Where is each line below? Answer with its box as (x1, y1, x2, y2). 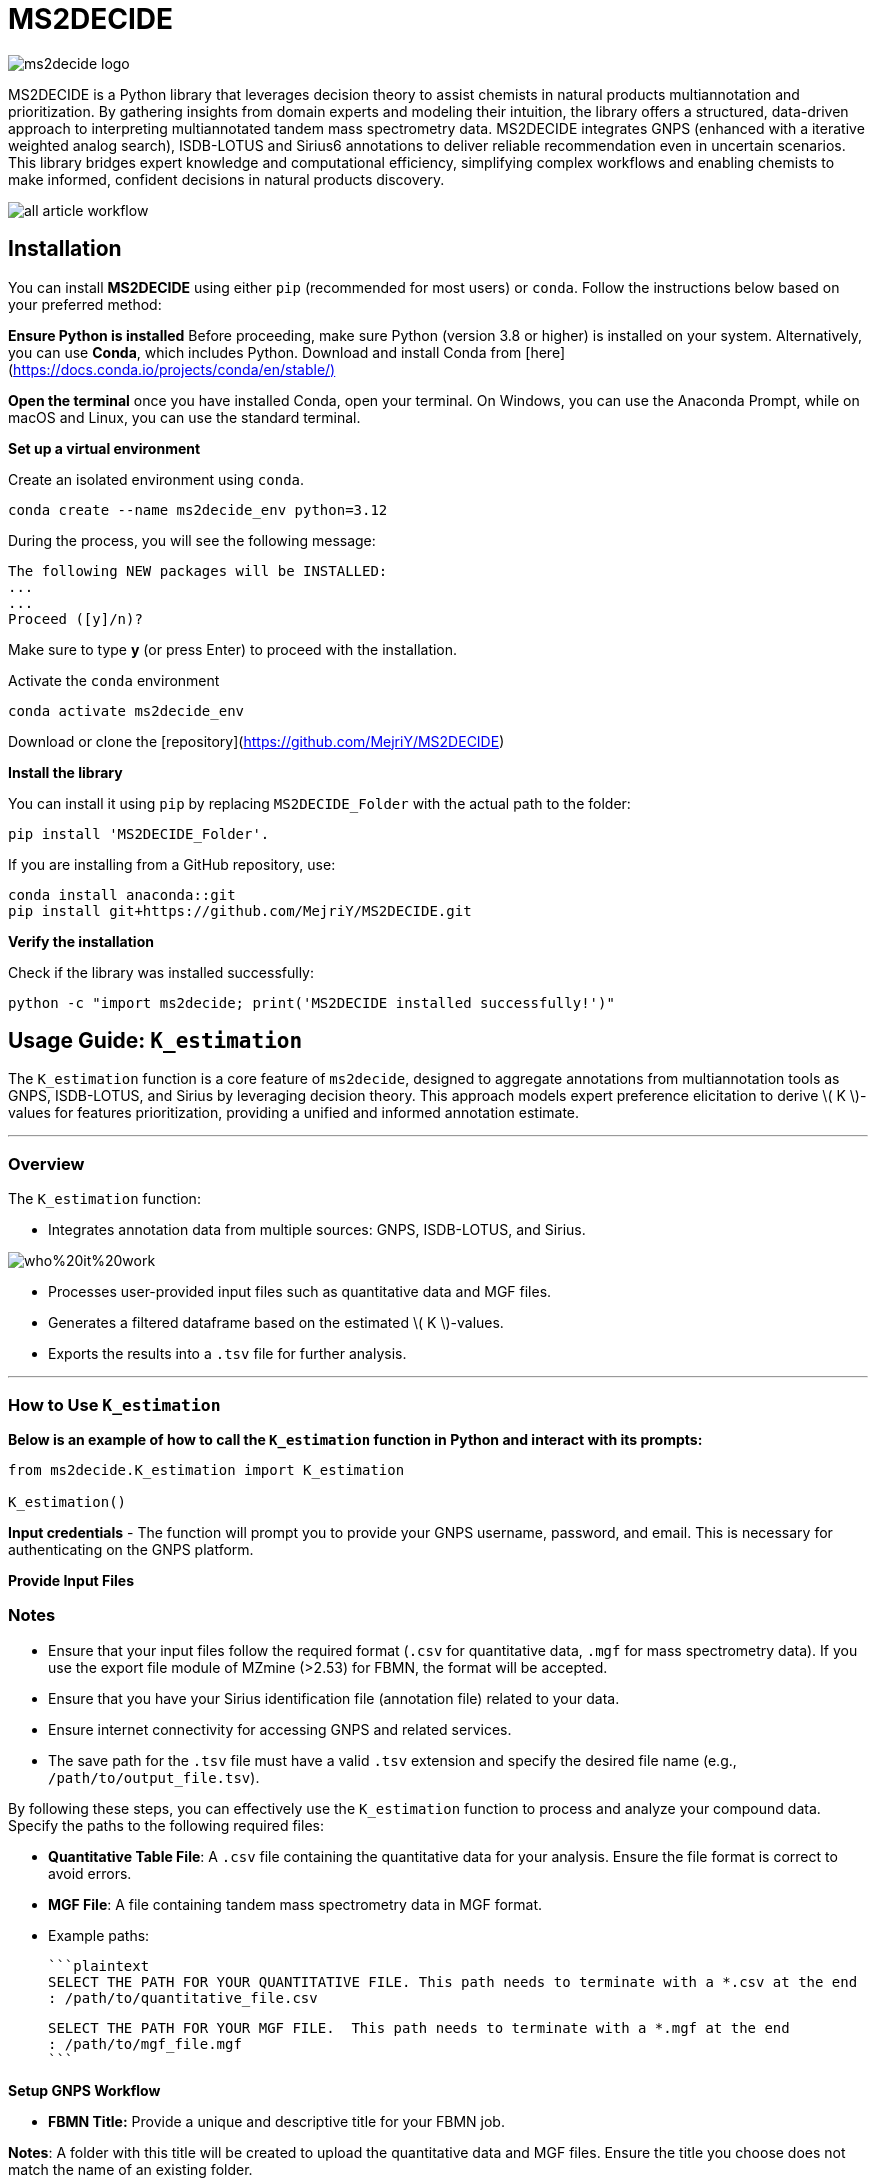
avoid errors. (48, 1864, 132, 1882)
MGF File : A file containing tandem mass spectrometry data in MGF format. (48, 1895, 543, 1913)
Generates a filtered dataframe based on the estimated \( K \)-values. (48, 1314, 504, 1332)
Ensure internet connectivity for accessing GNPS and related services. (48, 1720, 512, 1738)
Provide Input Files (8, 1571, 135, 1589)
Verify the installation (8, 932, 154, 950)
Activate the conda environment (8, 671, 220, 689)
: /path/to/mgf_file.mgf (48, 2035, 242, 2052)
